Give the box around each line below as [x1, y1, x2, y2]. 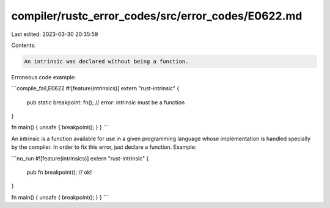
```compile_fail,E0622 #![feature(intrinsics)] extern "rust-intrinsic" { [11, 85, 180, 92]
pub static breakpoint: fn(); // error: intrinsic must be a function [26, 98, 185, 106]
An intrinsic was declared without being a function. [24, 58, 189, 65]
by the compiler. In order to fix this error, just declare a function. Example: [11, 143, 197, 151]
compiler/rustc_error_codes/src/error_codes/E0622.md [11, 9, 302, 23]
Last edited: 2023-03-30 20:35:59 [11, 30, 98, 38]
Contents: [11, 41, 36, 49]
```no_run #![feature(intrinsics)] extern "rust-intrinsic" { [11, 154, 149, 162]
